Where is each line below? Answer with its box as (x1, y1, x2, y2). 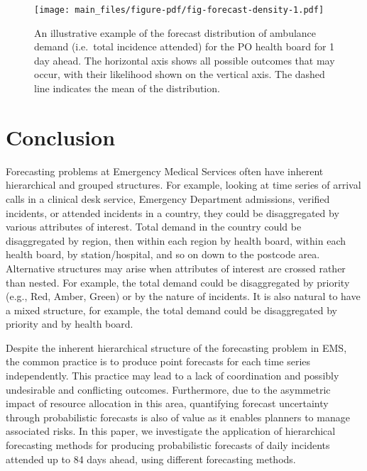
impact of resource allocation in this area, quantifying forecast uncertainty (6, 396, 329, 411)
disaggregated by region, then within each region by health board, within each (6, 233, 346, 248)
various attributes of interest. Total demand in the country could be (6, 219, 302, 234)
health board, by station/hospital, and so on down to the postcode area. (6, 247, 320, 262)
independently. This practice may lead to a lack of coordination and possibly (6, 368, 339, 383)
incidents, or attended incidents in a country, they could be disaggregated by (6, 205, 339, 220)
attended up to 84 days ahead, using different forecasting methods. (6, 451, 296, 466)
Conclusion (6, 122, 116, 151)
